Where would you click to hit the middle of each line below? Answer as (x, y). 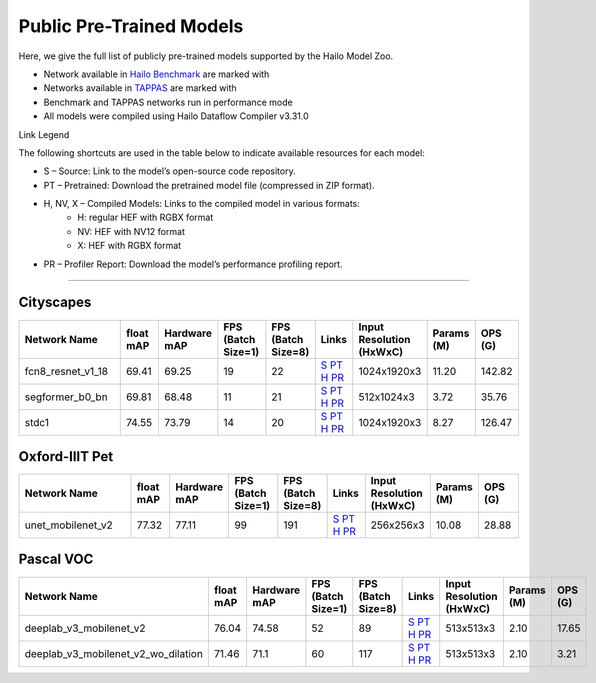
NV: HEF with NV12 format (131, 231)
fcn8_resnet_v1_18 (66, 371)
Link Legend (44, 134)
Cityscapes (55, 302)
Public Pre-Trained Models (131, 26)
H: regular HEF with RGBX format (145, 217)
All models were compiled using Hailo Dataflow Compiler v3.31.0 (176, 116)
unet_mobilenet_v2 (69, 525)
